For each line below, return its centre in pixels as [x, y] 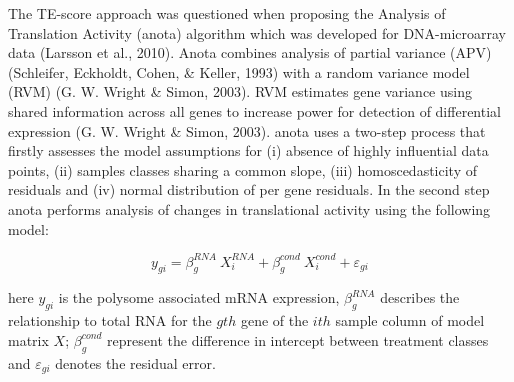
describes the [420, 297]
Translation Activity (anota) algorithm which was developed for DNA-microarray [257, 32]
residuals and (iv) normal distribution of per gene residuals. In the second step [249, 189]
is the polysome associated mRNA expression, [199, 297]
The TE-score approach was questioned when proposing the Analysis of [227, 13]
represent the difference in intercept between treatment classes [298, 339]
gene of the [274, 320]
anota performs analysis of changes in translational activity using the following [249, 208]
